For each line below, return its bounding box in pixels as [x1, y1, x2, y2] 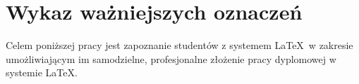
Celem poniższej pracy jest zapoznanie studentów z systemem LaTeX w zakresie [6, 38, 353, 52]
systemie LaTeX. [6, 65, 78, 80]
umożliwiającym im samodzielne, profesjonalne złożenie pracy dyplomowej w [6, 51, 336, 66]
